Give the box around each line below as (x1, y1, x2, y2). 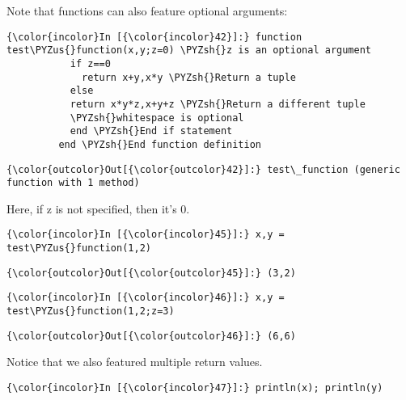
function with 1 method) (6, 177, 140, 189)
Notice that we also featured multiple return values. (6, 353, 263, 370)
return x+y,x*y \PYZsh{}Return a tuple (82, 71, 296, 83)
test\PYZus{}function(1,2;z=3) (6, 305, 175, 318)
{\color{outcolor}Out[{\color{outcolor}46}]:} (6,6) (6, 330, 296, 342)
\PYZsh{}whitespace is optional (70, 112, 244, 124)
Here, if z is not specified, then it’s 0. (6, 200, 190, 217)
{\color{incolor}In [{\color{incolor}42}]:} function (6, 31, 302, 43)
